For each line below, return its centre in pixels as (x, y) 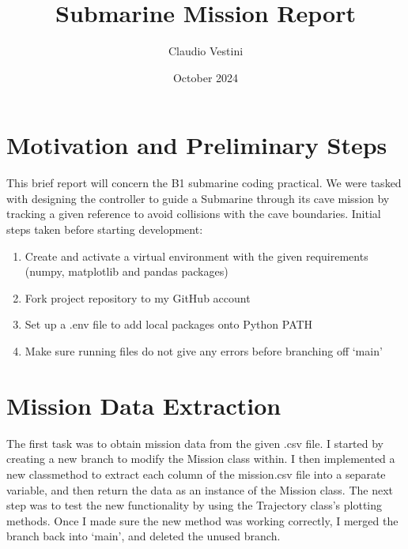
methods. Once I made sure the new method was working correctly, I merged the (202, 520)
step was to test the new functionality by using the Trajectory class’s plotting (195, 505)
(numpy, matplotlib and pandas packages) (127, 271)
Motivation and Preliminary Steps (197, 145)
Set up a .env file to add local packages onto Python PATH (169, 324)
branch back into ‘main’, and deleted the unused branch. (144, 536)
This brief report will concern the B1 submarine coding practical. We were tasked (204, 183)
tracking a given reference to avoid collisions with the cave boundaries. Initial (194, 214)
